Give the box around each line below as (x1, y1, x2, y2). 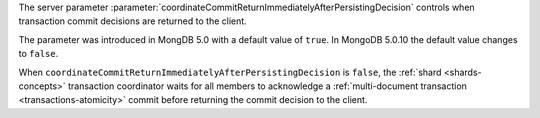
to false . (18, 48, 59, 60)
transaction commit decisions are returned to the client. (18, 15, 247, 27)
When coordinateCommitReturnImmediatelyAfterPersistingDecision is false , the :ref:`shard (18, 66, 442, 78)
